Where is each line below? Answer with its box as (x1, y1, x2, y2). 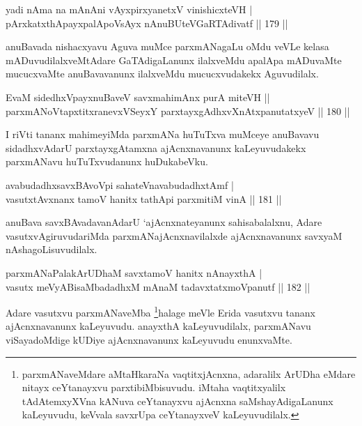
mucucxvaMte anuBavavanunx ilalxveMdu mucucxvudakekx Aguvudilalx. (6, 66, 319, 81)
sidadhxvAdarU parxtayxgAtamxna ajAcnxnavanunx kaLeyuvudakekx (6, 140, 306, 155)
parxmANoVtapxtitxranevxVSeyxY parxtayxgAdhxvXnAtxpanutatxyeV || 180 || (6, 103, 350, 118)
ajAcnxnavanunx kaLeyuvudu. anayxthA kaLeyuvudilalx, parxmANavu (6, 319, 311, 333)
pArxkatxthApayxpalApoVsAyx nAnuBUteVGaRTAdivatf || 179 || (6, 15, 288, 30)
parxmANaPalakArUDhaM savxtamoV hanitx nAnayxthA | (6, 265, 262, 280)
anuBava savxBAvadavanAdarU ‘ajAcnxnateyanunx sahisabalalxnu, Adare (6, 215, 322, 229)
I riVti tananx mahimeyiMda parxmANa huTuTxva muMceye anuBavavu (6, 127, 320, 142)
